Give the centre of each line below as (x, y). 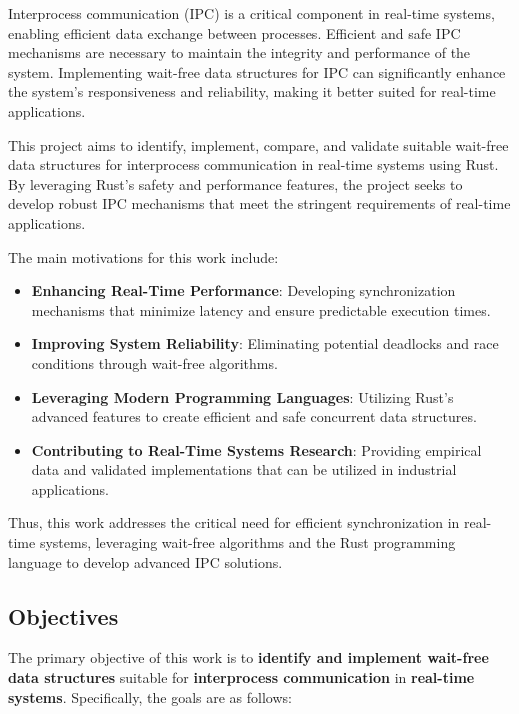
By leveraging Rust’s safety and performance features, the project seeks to (235, 183)
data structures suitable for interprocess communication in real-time (241, 677)
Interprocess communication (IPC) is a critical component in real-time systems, (251, 13)
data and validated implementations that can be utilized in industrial (244, 469)
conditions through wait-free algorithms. (154, 362)
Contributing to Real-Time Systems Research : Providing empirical (256, 449)
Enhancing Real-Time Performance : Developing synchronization (243, 290)
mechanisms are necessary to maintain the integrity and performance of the (239, 52)
